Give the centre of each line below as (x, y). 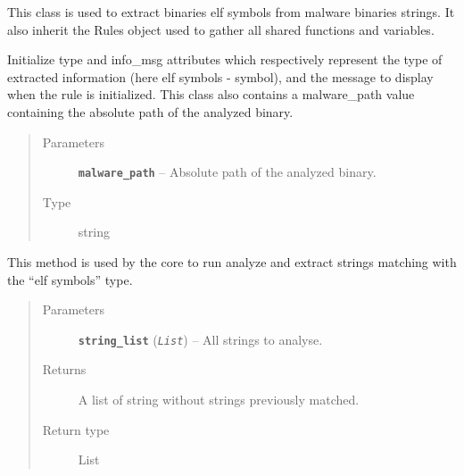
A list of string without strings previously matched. (219, 400)
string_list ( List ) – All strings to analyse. (200, 339)
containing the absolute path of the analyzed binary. (150, 111)
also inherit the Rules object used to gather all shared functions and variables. (221, 29)
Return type (76, 429)
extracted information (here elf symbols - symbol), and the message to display (220, 76)
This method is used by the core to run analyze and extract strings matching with (232, 262)
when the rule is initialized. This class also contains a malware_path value (211, 94)
